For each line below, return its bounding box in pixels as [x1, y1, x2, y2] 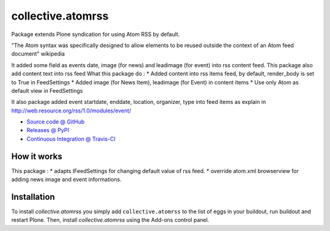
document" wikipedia [11, 50, 65, 57]
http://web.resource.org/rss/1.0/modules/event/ [11, 107, 131, 114]
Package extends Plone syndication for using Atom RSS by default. [11, 31, 180, 38]
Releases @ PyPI [26, 127, 70, 134]
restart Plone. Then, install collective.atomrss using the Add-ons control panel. [11, 216, 210, 224]
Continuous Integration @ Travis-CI [26, 135, 116, 142]
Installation [11, 191, 55, 202]
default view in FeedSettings [11, 87, 83, 94]
